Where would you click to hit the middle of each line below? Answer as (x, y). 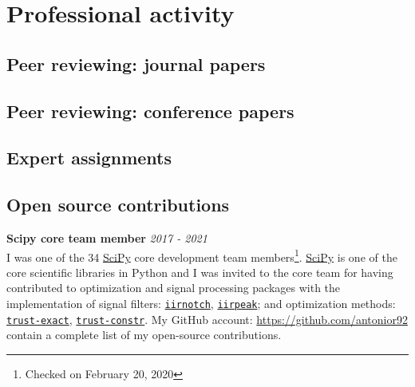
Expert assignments (89, 158)
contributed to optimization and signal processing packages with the (174, 288)
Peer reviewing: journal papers (136, 63)
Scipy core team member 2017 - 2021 (107, 237)
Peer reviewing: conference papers (150, 111)
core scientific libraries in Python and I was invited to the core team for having (200, 272)
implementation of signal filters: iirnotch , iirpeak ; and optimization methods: (201, 303)
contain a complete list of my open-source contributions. (144, 335)
